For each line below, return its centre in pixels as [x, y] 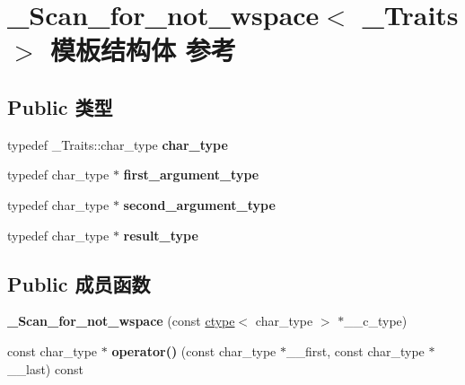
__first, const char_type [355, 350]
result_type [161, 235]
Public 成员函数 [79, 283]
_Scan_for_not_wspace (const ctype [121, 321]
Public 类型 [60, 106]
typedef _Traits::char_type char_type [118, 144]
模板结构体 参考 [143, 50]
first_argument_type [191, 175]
